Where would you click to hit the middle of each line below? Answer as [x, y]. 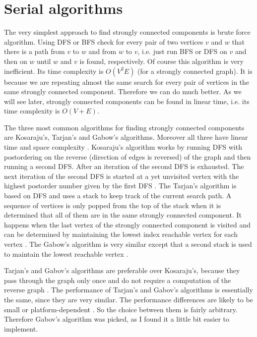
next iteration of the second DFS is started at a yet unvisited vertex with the [122, 176]
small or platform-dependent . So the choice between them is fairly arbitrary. [121, 309]
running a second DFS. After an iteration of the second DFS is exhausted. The [124, 166]
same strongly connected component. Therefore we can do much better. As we [123, 91]
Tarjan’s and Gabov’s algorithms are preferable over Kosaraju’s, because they [122, 270]
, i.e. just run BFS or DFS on [182, 51]
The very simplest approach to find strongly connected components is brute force [127, 32]
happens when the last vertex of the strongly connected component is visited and [128, 224]
